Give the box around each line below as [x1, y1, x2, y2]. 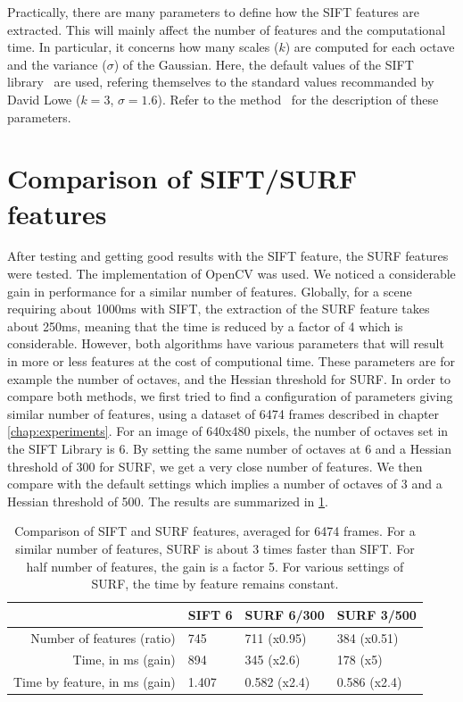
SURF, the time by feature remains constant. [91, 574, 339, 593]
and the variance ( [7, 54, 107, 73]
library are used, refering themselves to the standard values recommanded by [7, 72, 434, 91]
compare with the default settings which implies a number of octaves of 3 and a [7, 474, 442, 493]
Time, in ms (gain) [72, 650, 176, 669]
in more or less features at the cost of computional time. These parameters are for [7, 352, 455, 371]
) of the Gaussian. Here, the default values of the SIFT [113, 54, 414, 73]
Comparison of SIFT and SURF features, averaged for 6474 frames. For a [14, 522, 416, 540]
